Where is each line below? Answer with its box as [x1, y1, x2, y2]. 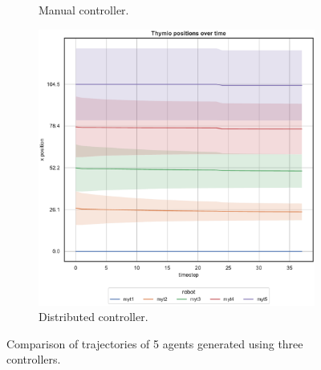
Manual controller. [39, 2, 129, 18]
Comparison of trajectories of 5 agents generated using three [6, 335, 303, 352]
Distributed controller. [39, 308, 148, 325]
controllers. [6, 351, 61, 368]
